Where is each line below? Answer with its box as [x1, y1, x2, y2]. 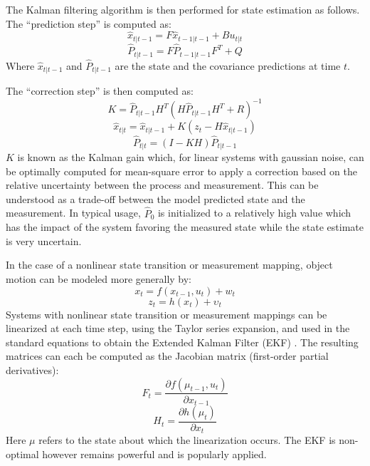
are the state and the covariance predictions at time [115, 58, 341, 73]
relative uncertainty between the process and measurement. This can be [6, 177, 319, 192]
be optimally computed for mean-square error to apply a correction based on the [6, 163, 357, 178]
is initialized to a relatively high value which [157, 205, 351, 220]
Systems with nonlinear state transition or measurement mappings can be [6, 306, 327, 321]
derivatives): [6, 362, 59, 377]
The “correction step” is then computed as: [6, 83, 194, 98]
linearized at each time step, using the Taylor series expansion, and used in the [6, 321, 350, 336]
